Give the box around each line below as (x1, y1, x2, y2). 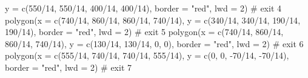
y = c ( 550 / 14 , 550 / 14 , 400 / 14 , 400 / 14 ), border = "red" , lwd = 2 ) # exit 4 (5, 2, 281, 14)
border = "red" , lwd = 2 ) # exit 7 (5, 60, 132, 73)
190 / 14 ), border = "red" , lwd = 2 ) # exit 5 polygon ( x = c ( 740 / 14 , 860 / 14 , (5, 25, 284, 38)
